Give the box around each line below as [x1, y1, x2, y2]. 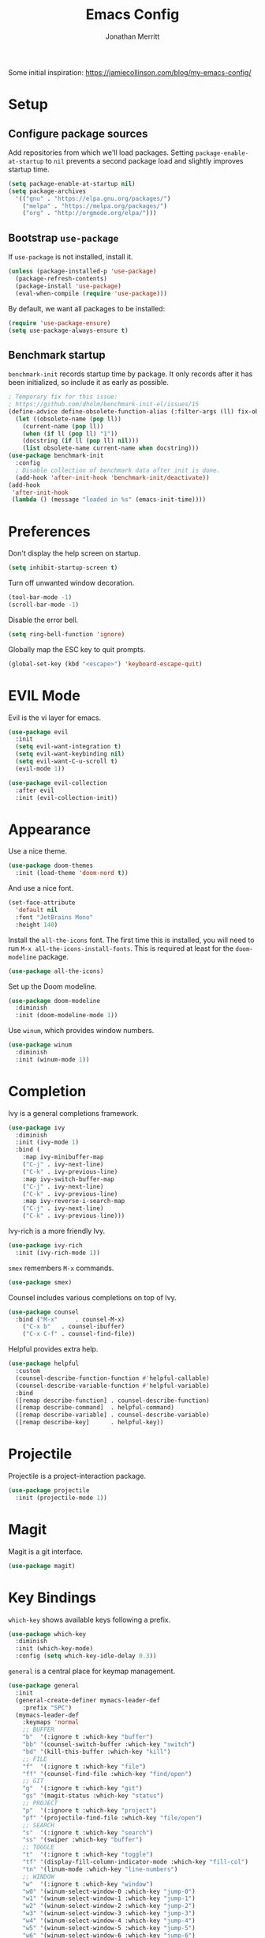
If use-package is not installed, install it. [8, 252, 133, 262]
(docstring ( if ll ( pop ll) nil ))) [22, 437, 140, 445]
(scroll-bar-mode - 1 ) [8, 601, 80, 609]
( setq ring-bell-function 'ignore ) [8, 630, 125, 638]
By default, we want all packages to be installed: [8, 304, 166, 313]
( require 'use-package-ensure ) [8, 319, 111, 327]
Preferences [8, 522, 91, 541]
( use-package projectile [8, 1487, 90, 1495]
